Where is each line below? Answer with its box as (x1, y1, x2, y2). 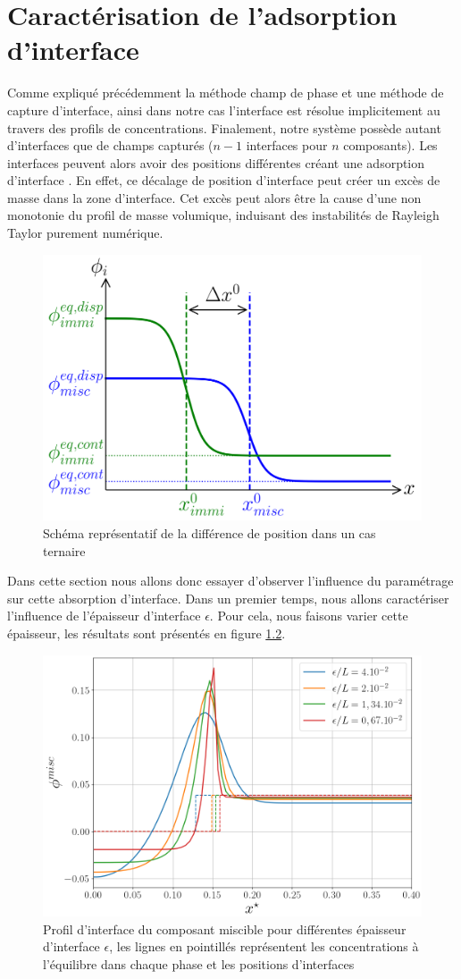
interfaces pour (246, 136, 328, 155)
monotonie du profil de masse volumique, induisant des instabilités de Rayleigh (7, 206, 440, 224)
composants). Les (343, 136, 438, 155)
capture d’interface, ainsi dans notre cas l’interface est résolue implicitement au (7, 100, 440, 119)
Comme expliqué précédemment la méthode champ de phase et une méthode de (7, 83, 444, 102)
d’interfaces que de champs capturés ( (7, 136, 214, 155)
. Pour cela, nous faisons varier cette (209, 606, 408, 625)
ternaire (43, 541, 86, 560)
